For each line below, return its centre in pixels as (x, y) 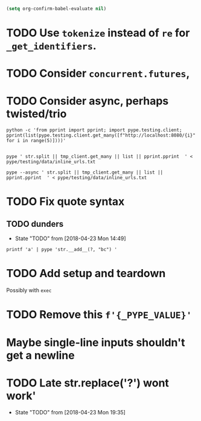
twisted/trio (37, 114)
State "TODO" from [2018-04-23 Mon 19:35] (70, 413)
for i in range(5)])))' (36, 141)
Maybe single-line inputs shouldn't (96, 342)
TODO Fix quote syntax (65, 202)
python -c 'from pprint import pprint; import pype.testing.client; (94, 130)
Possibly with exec (29, 290)
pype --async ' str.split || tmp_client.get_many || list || (85, 172)
